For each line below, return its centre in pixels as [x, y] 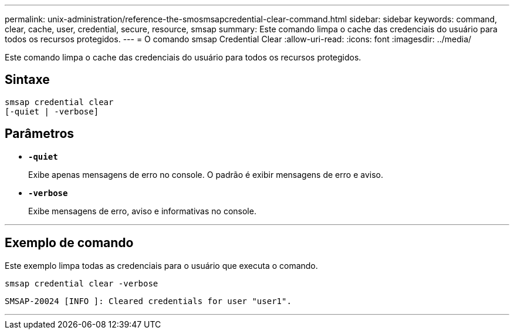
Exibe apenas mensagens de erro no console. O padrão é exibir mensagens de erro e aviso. [206, 174]
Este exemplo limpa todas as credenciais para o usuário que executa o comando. [161, 265]
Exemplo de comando [69, 243]
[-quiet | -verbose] [52, 111]
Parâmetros [40, 134]
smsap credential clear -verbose [82, 283]
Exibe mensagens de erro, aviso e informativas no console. [142, 211]
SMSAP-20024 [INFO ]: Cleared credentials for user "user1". [148, 301]
